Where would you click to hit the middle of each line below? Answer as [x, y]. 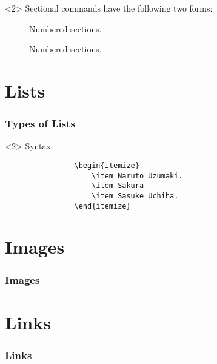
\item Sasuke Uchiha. [135, 196]
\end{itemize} [102, 206]
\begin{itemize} [107, 165]
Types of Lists [40, 123]
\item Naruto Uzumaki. [137, 176]
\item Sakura [118, 186]
